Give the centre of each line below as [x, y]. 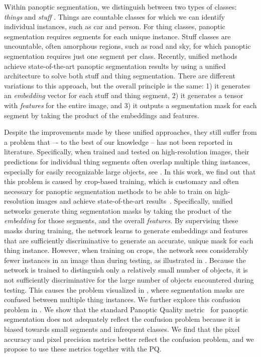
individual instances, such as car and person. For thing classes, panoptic [115, 26]
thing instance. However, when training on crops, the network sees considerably [126, 250]
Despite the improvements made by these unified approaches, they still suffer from [130, 132]
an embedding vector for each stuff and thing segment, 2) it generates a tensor [124, 95]
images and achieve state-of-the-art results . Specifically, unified [135, 201]
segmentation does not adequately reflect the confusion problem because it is [122, 319]
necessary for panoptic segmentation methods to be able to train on [108, 191]
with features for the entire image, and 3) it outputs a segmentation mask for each [130, 105]
